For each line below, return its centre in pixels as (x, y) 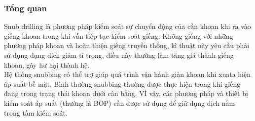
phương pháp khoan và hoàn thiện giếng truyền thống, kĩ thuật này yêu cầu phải (127, 45)
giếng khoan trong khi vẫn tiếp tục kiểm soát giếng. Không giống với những (119, 36)
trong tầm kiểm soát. (36, 112)
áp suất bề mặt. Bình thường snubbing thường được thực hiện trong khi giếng (122, 84)
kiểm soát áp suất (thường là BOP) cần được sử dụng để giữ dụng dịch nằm (120, 103)
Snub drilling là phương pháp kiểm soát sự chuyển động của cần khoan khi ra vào (127, 26)
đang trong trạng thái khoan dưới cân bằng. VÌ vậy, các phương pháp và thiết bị (126, 93)
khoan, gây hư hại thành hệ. (47, 64)
